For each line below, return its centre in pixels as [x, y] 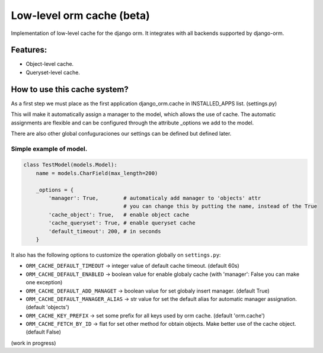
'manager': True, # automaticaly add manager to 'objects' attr [155, 198]
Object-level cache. [50, 64]
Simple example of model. [49, 149]
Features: [29, 50]
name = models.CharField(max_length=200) [97, 173]
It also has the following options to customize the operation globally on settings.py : [116, 255]
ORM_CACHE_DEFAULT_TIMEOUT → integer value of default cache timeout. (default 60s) [132, 266]
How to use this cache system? [70, 89]
